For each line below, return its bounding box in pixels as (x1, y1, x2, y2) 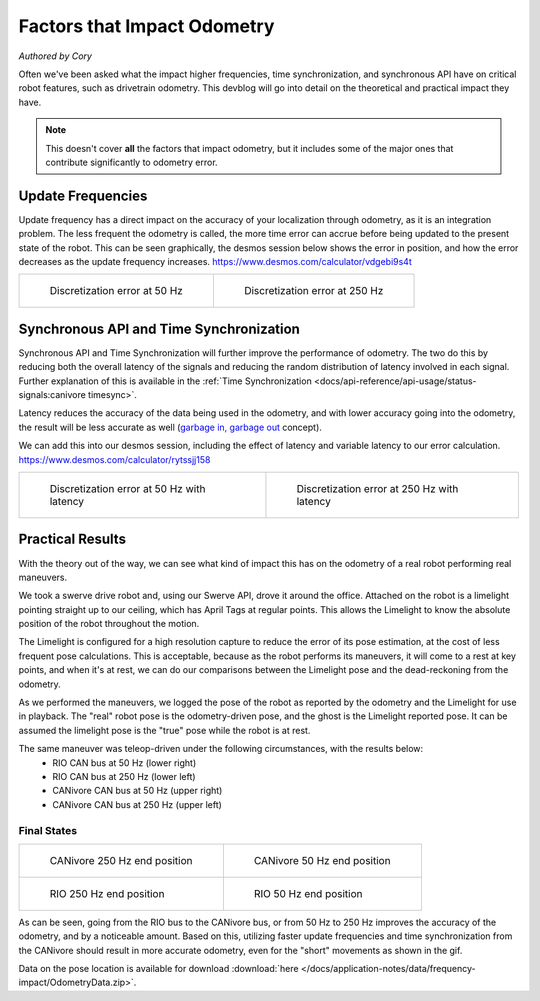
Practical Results (18, 531, 127, 548)
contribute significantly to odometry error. (45, 156, 219, 168)
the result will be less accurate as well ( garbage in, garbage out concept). (18, 421, 322, 433)
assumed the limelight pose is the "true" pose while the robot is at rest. (18, 724, 311, 736)
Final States (18, 823, 78, 837)
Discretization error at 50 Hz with (49, 482, 206, 495)
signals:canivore (18, 389, 87, 401)
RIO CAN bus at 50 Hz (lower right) (52, 756, 197, 769)
